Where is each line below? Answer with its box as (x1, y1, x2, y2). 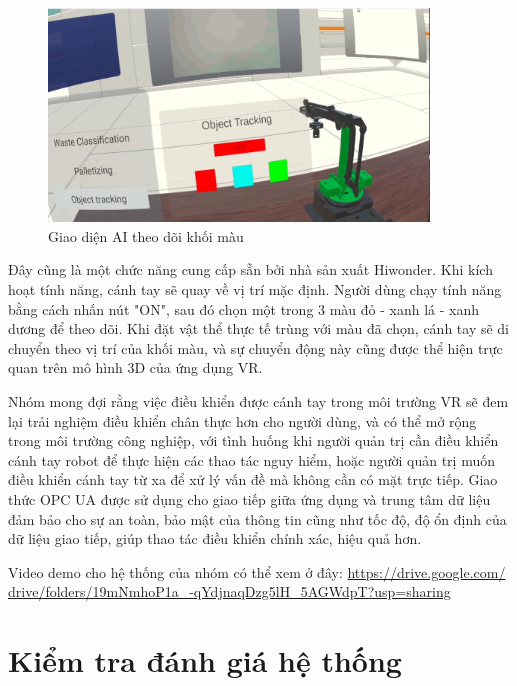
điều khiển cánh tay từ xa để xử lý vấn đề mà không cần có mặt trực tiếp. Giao (8, 469, 498, 490)
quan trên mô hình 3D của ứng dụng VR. (8, 357, 263, 378)
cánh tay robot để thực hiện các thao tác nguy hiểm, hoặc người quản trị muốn (8, 449, 495, 470)
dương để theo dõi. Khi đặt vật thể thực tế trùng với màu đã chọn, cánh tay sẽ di (8, 318, 510, 339)
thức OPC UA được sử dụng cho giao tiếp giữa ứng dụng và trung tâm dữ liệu (8, 488, 491, 509)
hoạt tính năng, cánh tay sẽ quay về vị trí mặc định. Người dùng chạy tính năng (8, 279, 502, 300)
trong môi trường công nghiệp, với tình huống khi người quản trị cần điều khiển (8, 430, 499, 451)
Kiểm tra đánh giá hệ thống (8, 640, 402, 681)
